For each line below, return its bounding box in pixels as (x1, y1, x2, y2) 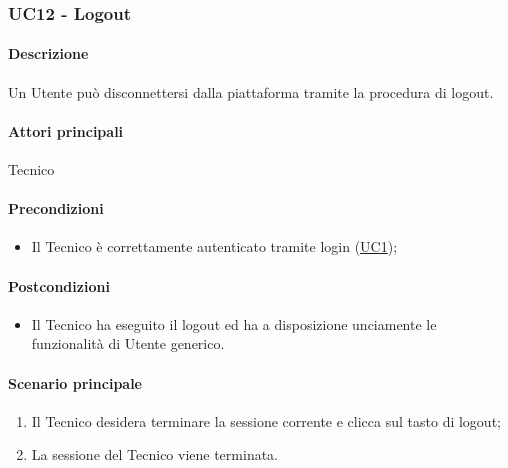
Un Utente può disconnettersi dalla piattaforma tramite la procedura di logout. (8, 81, 494, 102)
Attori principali (8, 120, 124, 141)
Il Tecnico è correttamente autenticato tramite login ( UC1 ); (31, 236, 398, 257)
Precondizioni (8, 198, 104, 219)
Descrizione (8, 43, 89, 64)
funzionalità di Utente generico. (31, 333, 225, 354)
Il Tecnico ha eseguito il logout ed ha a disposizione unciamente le (31, 313, 437, 334)
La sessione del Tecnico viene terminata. (31, 444, 278, 465)
